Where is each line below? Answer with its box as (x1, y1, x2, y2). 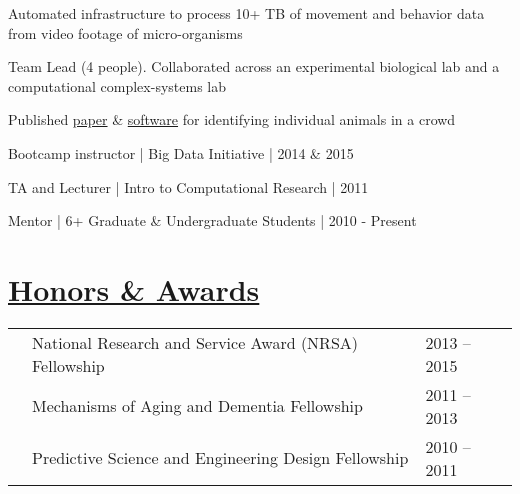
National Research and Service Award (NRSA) (32, 330, 359, 354)
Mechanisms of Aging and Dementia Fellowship (32, 394, 363, 418)
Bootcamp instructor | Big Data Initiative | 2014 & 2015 (8, 142, 354, 163)
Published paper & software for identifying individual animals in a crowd (8, 109, 456, 130)
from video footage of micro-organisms (8, 22, 243, 43)
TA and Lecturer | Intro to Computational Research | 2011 (8, 176, 369, 197)
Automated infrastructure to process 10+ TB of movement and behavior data (8, 3, 485, 23)
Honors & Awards (8, 268, 260, 309)
